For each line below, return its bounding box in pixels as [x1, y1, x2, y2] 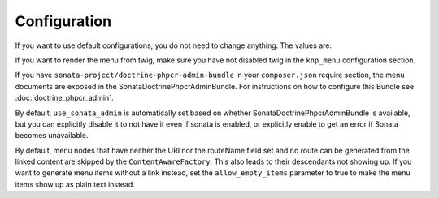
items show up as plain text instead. [15, 179, 136, 189]
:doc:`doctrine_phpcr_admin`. [15, 93, 114, 103]
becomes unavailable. [15, 131, 89, 140]
